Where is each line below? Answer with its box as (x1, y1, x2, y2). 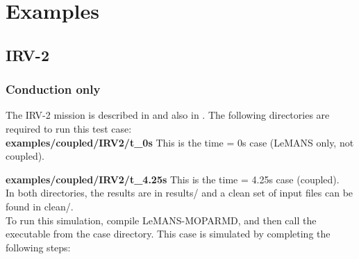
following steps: (6, 240, 71, 254)
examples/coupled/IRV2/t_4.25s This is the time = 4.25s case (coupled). (6, 172, 340, 186)
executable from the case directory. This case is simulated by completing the (6, 226, 331, 241)
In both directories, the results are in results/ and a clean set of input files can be (6, 185, 353, 200)
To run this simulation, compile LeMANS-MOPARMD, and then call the (6, 212, 317, 227)
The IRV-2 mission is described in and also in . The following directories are (6, 108, 330, 122)
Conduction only (6, 81, 101, 98)
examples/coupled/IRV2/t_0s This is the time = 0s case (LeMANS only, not (6, 135, 354, 149)
